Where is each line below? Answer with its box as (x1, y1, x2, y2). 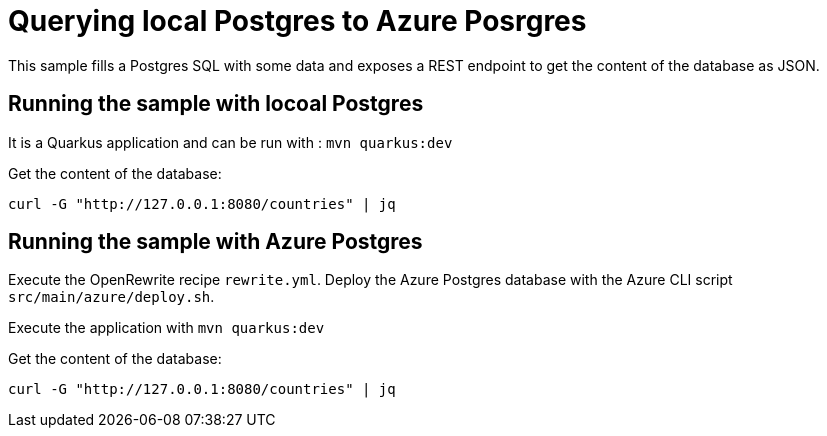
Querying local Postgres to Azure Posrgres (8, 4, 587, 38)
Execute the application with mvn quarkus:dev (8, 319, 325, 337)
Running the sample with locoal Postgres (8, 91, 424, 117)
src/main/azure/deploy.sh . (8, 288, 215, 306)
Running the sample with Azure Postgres (8, 229, 423, 255)
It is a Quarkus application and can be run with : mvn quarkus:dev (8, 133, 453, 151)
